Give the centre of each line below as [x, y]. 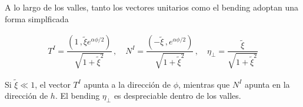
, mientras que [204, 84]
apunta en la [267, 84]
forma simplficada [37, 18]
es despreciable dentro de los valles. [177, 96]
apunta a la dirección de [127, 84]
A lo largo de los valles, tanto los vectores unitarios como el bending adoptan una [152, 7]
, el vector [53, 84]
